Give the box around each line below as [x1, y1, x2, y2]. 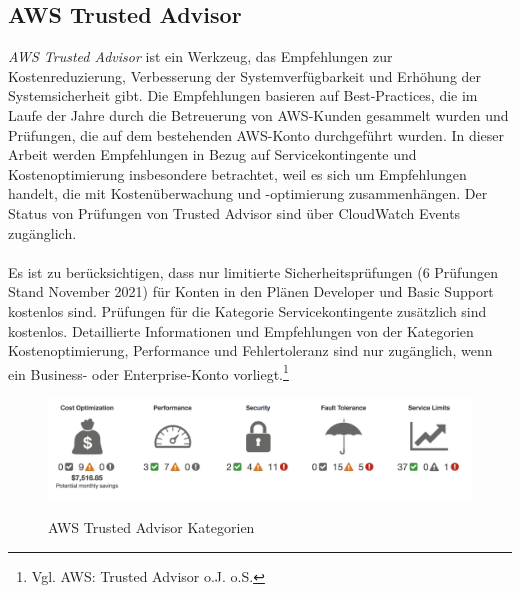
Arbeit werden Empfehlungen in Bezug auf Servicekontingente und [8, 144, 417, 165]
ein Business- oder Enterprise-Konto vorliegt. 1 [8, 360, 289, 384]
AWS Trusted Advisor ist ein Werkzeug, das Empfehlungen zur [8, 46, 393, 67]
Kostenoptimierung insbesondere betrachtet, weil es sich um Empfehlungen [8, 163, 467, 184]
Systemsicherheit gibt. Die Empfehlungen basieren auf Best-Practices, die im [8, 85, 478, 106]
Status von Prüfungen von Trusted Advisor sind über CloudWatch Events [8, 202, 461, 223]
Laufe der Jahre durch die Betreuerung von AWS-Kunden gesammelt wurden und [8, 104, 509, 125]
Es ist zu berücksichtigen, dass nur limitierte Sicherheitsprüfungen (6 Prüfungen [8, 261, 498, 282]
